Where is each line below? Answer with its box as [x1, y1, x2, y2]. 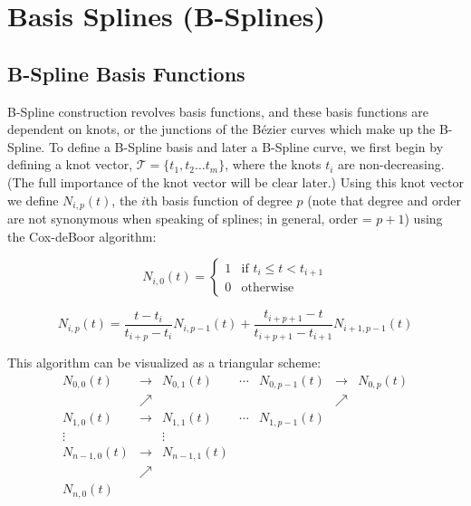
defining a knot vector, [7, 155, 133, 174]
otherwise [241, 282, 294, 295]
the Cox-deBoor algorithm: [7, 226, 157, 245]
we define [7, 190, 59, 209]
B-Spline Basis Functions [7, 59, 245, 87]
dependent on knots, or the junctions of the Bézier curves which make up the [7, 119, 436, 138]
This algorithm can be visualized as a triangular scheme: [7, 353, 322, 372]
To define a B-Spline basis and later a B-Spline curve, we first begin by [48, 137, 444, 156]
